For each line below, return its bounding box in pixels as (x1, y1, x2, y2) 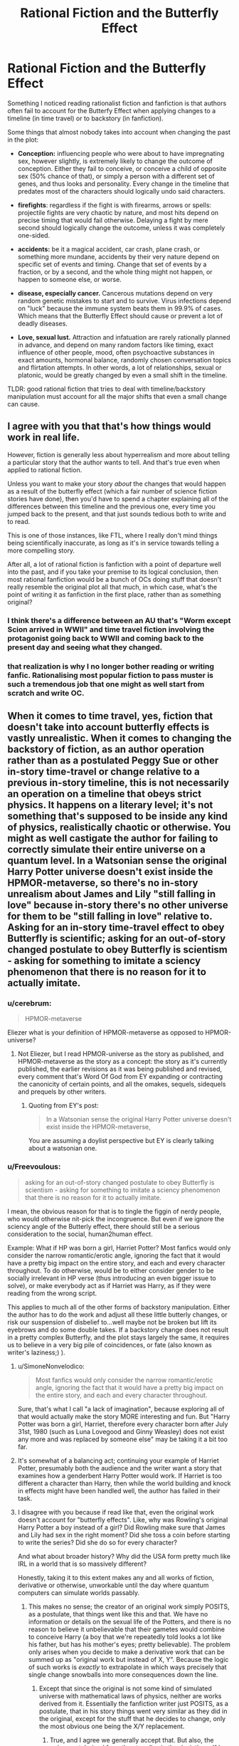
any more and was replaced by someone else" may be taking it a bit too (17, 1435, 228, 1443)
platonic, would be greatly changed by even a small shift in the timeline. (17, 370, 228, 379)
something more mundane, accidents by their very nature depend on (17, 252, 220, 261)
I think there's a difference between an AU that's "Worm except (7, 615, 231, 625)
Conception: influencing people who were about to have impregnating (17, 149, 225, 157)
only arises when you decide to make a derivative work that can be (28, 1647, 225, 1656)
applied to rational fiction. (7, 465, 83, 474)
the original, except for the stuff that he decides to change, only (38, 1714, 226, 1723)
